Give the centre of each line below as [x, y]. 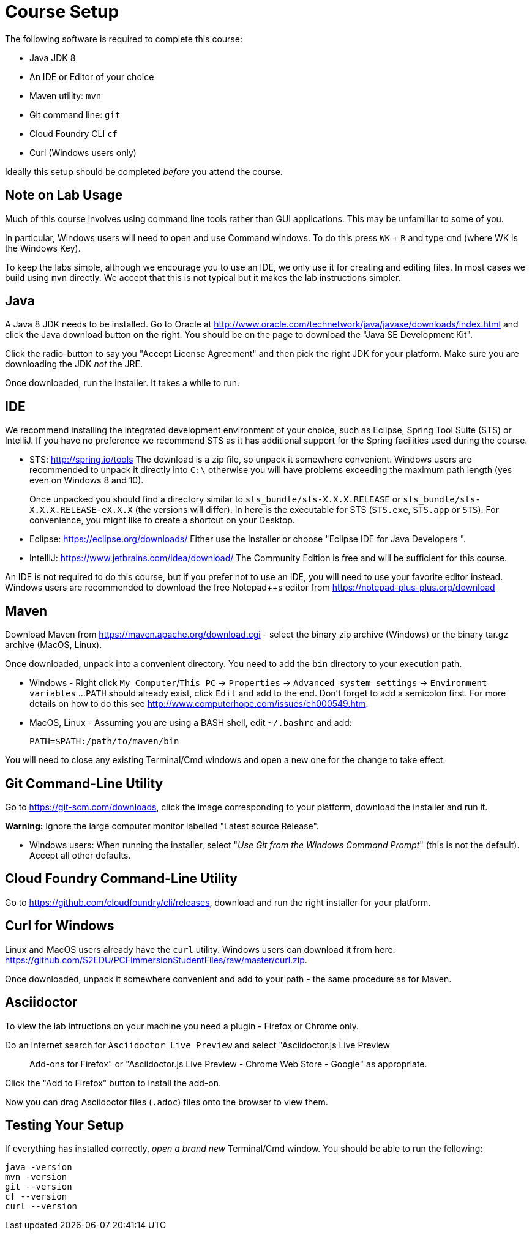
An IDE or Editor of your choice [92, 76]
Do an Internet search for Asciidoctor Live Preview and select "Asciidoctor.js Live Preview [197, 1045]
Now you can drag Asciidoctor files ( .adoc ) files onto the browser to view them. [167, 1102]
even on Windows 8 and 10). [87, 480]
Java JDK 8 [53, 58]
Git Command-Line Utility [84, 783]
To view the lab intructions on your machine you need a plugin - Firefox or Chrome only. [182, 1026]
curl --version [41, 1207]
